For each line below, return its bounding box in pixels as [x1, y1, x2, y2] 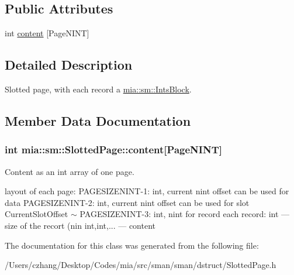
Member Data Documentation [5, 111, 191, 129]
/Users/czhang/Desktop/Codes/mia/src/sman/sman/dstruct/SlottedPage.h [5, 259, 276, 271]
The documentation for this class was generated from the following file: [5, 239, 259, 251]
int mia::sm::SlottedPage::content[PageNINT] [5, 142, 222, 157]
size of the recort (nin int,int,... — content [5, 219, 155, 231]
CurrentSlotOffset [5, 208, 68, 220]
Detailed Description [5, 56, 133, 74]
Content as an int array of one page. [5, 165, 134, 177]
